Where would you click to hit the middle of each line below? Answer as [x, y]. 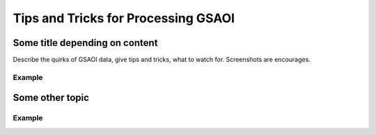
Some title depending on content [85, 43]
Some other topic [51, 98]
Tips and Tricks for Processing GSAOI [124, 18]
